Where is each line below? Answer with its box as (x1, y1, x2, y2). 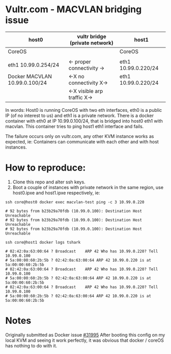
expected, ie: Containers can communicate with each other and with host (5, 138, 159, 145)
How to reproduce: (5, 162, 86, 174)
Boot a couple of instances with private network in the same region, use (12, 184, 164, 190)
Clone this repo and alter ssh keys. (12, 179, 85, 185)
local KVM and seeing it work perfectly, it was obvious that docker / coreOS (5, 337, 164, 343)
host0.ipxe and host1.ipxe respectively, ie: (12, 190, 100, 196)
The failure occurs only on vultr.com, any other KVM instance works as (5, 133, 154, 139)
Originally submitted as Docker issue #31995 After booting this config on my (5, 332, 165, 338)
